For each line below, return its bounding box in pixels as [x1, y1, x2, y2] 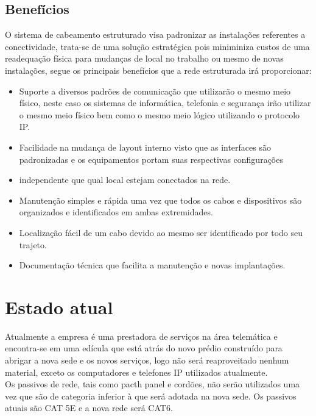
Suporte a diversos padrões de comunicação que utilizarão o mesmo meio [19, 84, 291, 97]
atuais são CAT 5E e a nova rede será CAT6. [5, 401, 173, 414]
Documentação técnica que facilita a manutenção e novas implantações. [19, 259, 286, 271]
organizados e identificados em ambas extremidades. [19, 206, 213, 218]
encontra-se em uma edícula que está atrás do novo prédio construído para [5, 342, 283, 354]
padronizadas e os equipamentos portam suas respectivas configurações [19, 152, 283, 165]
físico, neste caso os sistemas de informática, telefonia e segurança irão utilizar [19, 96, 311, 109]
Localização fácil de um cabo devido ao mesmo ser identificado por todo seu [19, 226, 303, 238]
